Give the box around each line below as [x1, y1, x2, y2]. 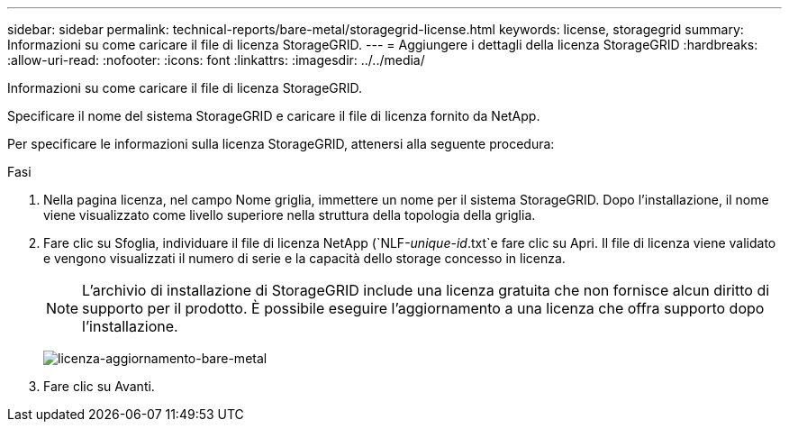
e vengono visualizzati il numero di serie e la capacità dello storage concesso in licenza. [43, 251, 566, 266]
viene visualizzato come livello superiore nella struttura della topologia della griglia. [43, 207, 536, 223]
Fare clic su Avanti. [43, 379, 155, 394]
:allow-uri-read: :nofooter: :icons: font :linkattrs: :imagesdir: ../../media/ [7, 52, 425, 68]
